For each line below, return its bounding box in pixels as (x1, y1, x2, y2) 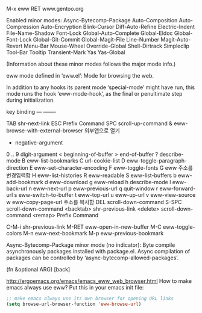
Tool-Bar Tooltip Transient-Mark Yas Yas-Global (6, 49, 125, 56)
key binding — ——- (6, 108, 57, 115)
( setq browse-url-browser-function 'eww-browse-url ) (6, 301, 142, 307)
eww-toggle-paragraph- (126, 157, 188, 164)
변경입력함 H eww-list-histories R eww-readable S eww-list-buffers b (6, 172, 177, 179)
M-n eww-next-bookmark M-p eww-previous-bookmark (23, 230, 164, 237)
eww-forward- (159, 185, 196, 192)
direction (6, 164, 28, 171)
